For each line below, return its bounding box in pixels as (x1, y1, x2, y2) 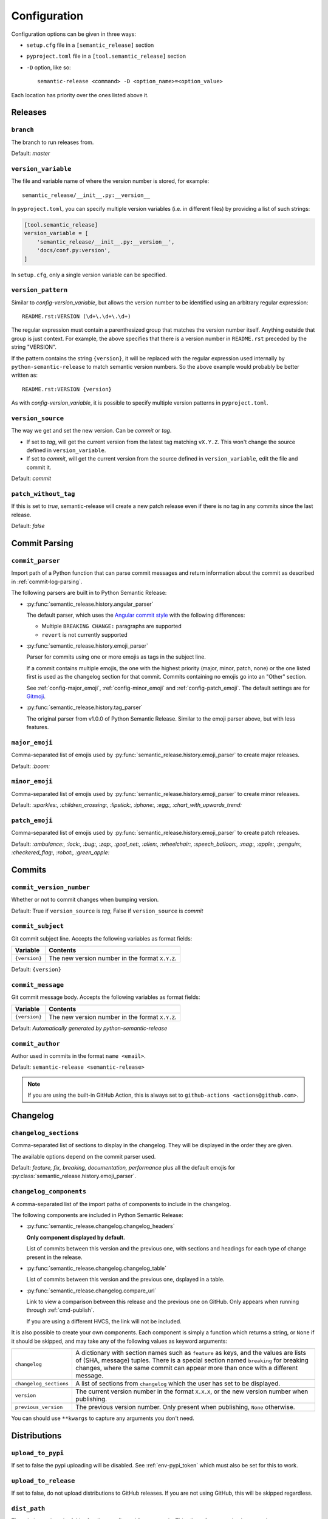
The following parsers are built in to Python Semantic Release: (11, 589, 167, 597)
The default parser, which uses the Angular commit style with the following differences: (26, 611, 245, 619)
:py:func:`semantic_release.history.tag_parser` (26, 704, 143, 711)
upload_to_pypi (11, 1449, 64, 1457)
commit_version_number (11, 883, 91, 891)
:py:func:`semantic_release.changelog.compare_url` (26, 1287, 157, 1294)
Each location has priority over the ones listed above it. (11, 91, 149, 98)
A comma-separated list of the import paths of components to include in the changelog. (11, 1200, 231, 1207)
